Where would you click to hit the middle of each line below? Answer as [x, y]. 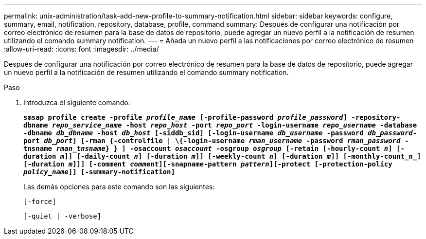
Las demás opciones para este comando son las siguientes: [119, 187]
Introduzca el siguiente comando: [77, 102]
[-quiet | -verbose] [62, 216]
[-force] [40, 202]
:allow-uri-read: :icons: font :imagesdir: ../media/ [81, 49]
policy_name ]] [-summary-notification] [99, 172]
